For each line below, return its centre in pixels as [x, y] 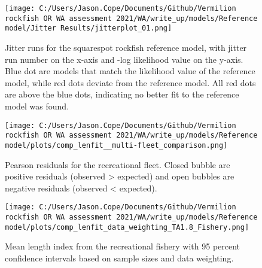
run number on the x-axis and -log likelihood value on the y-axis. [124, 59]
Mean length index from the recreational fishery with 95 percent [123, 246]
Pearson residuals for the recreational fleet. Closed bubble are [118, 164]
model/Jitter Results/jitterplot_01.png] [89, 28]
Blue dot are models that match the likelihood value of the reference [130, 71]
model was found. [37, 106]
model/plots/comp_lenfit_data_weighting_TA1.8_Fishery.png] [127, 227]
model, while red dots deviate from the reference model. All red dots [130, 82]
